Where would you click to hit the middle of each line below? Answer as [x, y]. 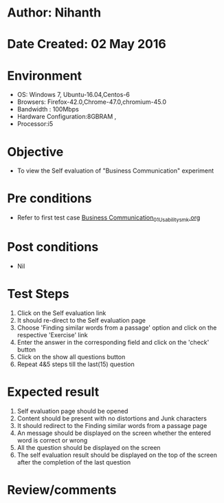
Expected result [53, 392]
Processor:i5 [35, 124]
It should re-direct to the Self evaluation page [81, 320]
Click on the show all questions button [71, 356]
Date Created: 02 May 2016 [87, 44]
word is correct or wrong [52, 440]
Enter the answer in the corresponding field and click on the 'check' [113, 342]
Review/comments [62, 490]
